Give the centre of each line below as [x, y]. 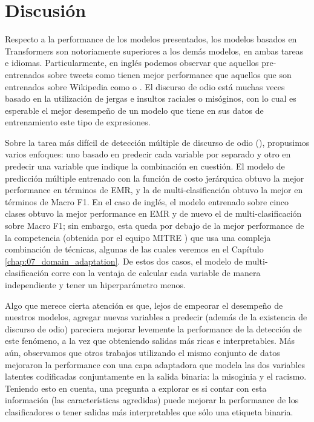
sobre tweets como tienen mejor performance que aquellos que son [169, 74]
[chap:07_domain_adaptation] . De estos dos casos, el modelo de [124, 261]
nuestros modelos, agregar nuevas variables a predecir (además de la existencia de [156, 317]
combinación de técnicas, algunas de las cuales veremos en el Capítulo [134, 249]
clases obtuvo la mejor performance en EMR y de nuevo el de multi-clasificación [153, 213]
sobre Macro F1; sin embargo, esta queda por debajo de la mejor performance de [155, 226]
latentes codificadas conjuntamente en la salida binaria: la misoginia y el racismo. [156, 376]
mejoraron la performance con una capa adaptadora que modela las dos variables [155, 364]
